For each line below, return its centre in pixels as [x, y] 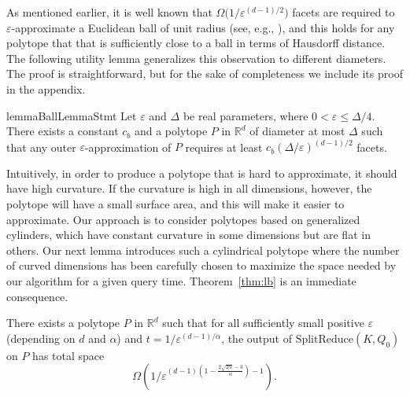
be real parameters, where [246, 115]
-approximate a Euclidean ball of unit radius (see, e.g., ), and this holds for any [203, 27]
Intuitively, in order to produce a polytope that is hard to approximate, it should [202, 173]
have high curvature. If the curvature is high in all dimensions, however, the [189, 188]
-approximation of [128, 147]
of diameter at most [297, 131]
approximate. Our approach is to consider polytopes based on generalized [183, 219]
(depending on [41, 338]
